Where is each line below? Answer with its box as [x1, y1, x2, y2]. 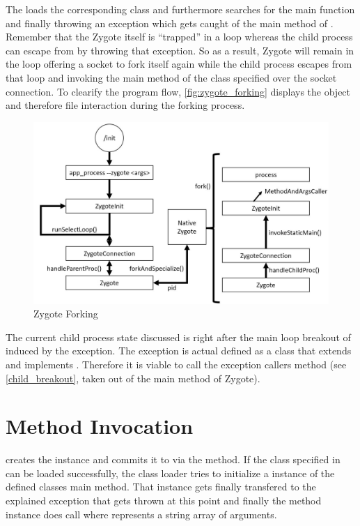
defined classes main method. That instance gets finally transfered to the [6, 479, 316, 494]
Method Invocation [6, 412, 194, 440]
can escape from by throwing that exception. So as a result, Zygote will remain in [6, 43, 354, 57]
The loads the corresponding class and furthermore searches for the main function [6, 2, 355, 16]
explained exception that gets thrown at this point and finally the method [6, 493, 322, 508]
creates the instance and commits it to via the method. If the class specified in [6, 452, 341, 467]
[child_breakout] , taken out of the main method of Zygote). [6, 370, 260, 385]
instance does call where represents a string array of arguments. [6, 506, 277, 521]
